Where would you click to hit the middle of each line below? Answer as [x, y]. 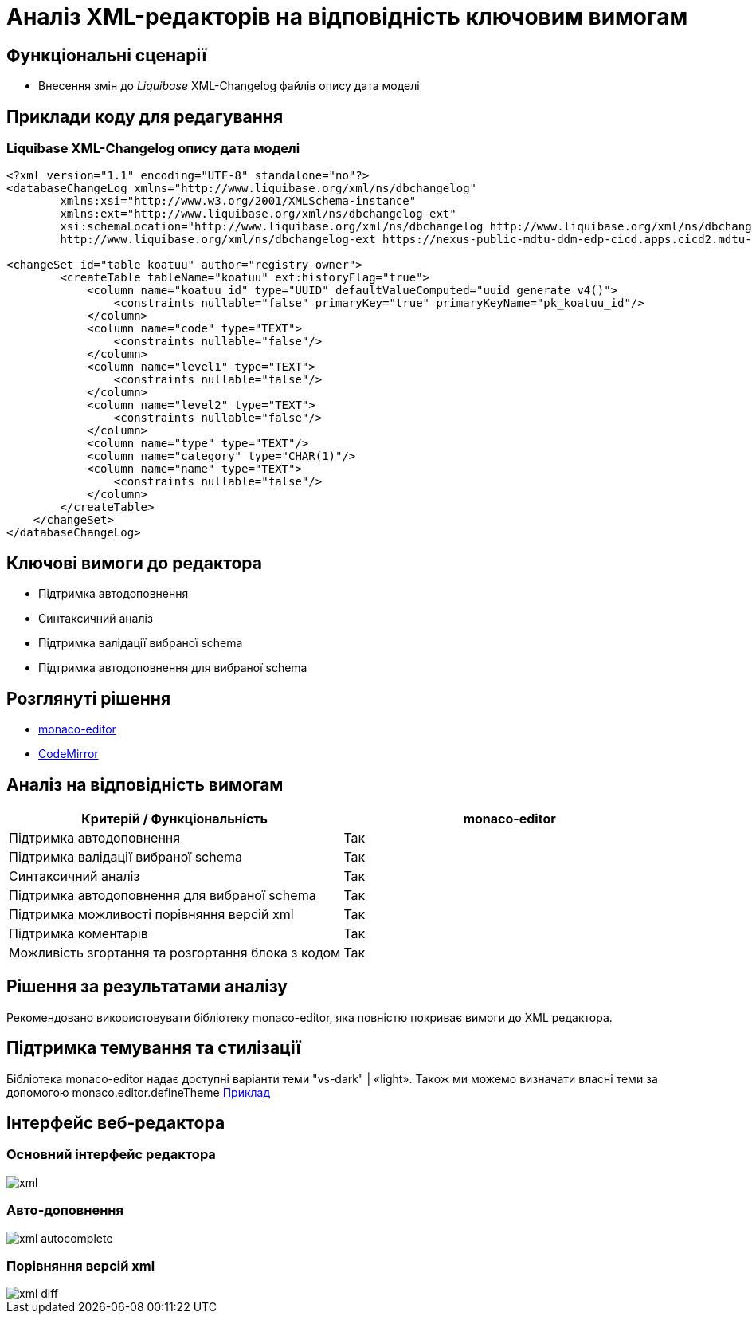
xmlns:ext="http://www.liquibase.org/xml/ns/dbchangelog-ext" [258, 214]
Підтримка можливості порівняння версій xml [151, 914]
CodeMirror [69, 754]
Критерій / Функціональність [175, 818]
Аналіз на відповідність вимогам [145, 784]
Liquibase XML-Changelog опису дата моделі [153, 149]
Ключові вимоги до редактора [134, 563]
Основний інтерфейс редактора [111, 1155]
